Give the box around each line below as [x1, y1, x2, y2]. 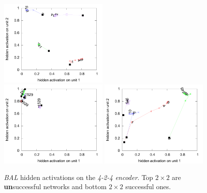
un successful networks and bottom [4, 181, 107, 192]
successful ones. [125, 181, 171, 192]
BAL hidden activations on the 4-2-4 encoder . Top [4, 172, 153, 182]
